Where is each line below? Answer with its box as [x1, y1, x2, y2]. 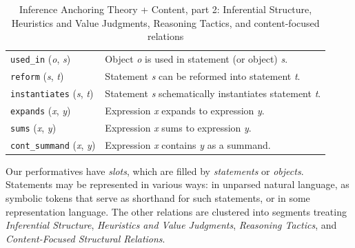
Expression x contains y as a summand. [105, 137, 271, 152]
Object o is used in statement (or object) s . [105, 52, 288, 66]
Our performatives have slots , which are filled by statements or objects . [6, 163, 304, 178]
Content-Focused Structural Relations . [6, 231, 165, 245]
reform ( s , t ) [10, 68, 64, 83]
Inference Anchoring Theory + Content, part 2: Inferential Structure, [19, 2, 312, 16]
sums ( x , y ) [10, 120, 57, 134]
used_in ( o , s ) [10, 52, 71, 66]
